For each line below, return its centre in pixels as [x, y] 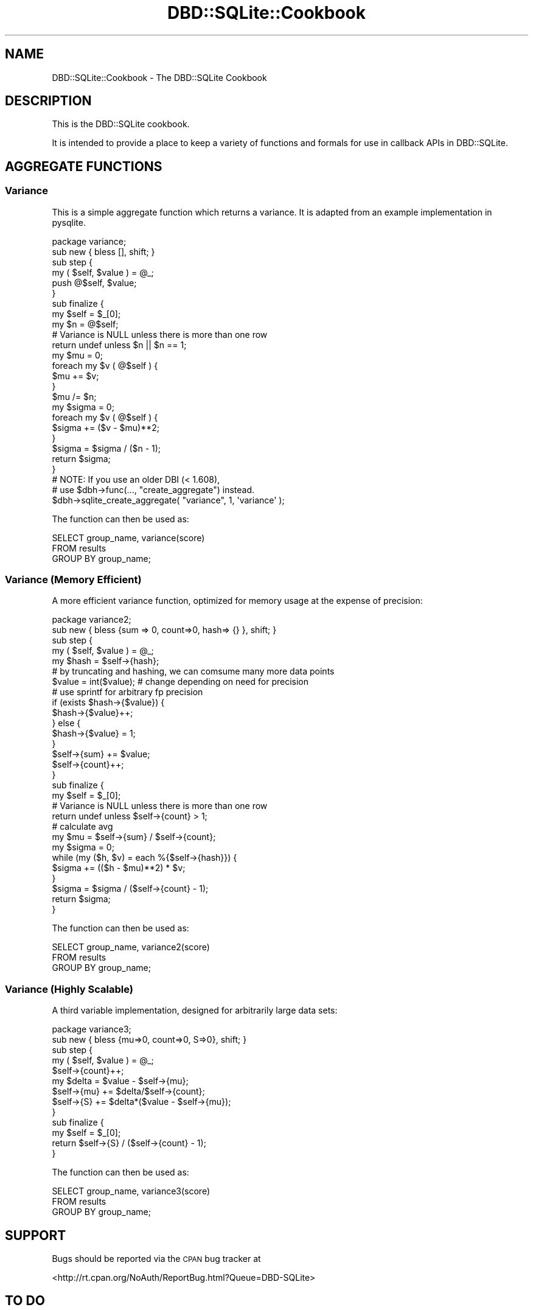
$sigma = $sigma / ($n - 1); [106, 448]
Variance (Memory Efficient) [73, 580]
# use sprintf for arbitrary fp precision [127, 692]
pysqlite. [69, 222]
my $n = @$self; [85, 324]
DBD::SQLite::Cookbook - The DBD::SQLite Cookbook [159, 77]
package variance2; [92, 620]
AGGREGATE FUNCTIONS [84, 166]
